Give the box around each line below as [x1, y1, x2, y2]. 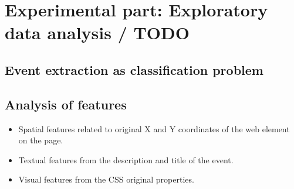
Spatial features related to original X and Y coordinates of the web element [18, 122, 290, 135]
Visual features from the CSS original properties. [18, 173, 194, 185]
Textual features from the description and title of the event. [18, 153, 234, 166]
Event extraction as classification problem [5, 60, 263, 78]
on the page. [18, 134, 63, 146]
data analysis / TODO [5, 20, 190, 44]
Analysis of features [5, 95, 127, 113]
